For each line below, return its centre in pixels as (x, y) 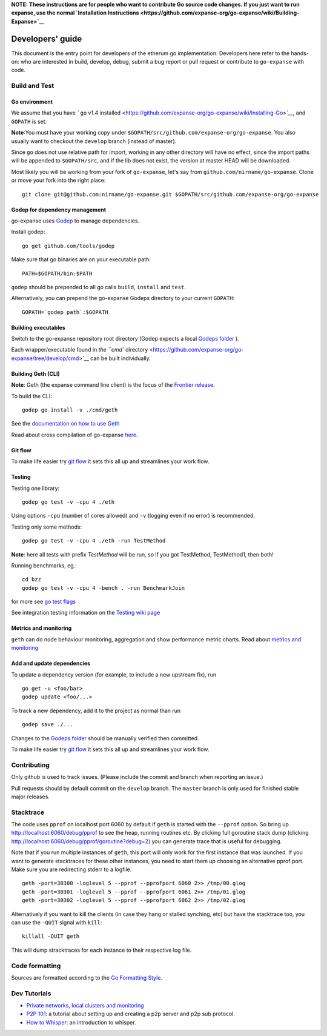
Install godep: (28, 232)
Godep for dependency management (58, 210)
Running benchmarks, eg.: (44, 565)
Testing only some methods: (47, 527)
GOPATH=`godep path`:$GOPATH (65, 312)
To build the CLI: (32, 396)
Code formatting (36, 966)
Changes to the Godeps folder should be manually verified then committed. (105, 738)
